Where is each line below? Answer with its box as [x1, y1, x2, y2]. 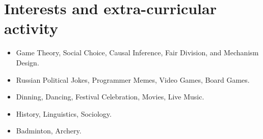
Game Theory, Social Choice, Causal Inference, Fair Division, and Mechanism [16, 47, 259, 58]
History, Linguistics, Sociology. [16, 108, 112, 119]
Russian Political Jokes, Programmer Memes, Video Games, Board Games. [16, 74, 250, 85]
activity [4, 18, 58, 39]
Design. [16, 57, 39, 67]
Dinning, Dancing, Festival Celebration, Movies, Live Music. [16, 91, 204, 102]
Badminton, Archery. [16, 125, 82, 136]
